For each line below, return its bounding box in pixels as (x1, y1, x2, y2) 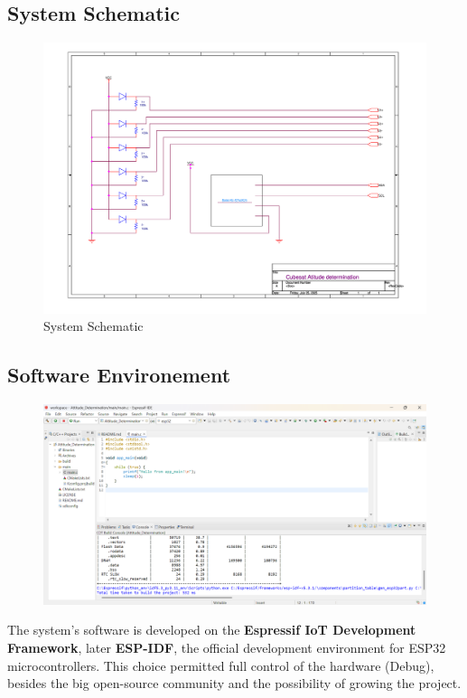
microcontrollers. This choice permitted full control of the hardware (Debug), (7, 656, 434, 674)
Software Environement (7, 361, 231, 389)
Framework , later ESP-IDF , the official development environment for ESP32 (7, 638, 446, 657)
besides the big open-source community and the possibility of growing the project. (7, 674, 462, 693)
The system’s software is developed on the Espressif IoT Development (7, 620, 416, 639)
